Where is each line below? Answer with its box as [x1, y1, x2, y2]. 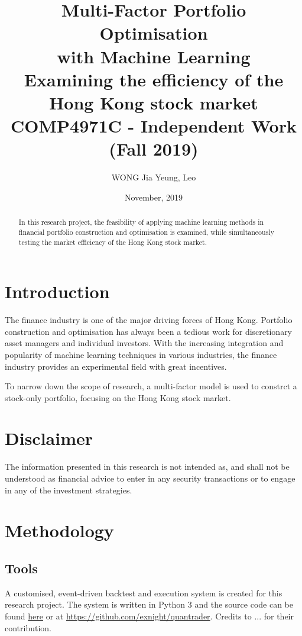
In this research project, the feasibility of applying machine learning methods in [18, 217, 264, 227]
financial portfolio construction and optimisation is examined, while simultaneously [18, 227, 274, 237]
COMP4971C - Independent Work [11, 114, 297, 138]
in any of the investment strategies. [5, 483, 132, 496]
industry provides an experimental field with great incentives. [5, 360, 227, 372]
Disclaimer [5, 426, 93, 450]
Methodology [5, 518, 114, 543]
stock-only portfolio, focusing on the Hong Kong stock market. [5, 391, 231, 403]
